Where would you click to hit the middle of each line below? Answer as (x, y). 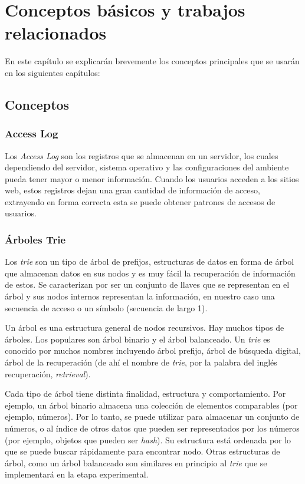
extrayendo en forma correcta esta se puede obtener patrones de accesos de (140, 201)
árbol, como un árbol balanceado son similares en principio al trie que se (136, 462)
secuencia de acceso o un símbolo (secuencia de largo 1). (106, 307)
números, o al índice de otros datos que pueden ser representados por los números (152, 428)
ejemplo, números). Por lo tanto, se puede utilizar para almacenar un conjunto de (152, 416)
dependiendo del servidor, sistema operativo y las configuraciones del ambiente (147, 167)
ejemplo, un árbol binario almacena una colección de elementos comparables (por (151, 405)
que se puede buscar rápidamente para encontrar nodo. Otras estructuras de (142, 451)
